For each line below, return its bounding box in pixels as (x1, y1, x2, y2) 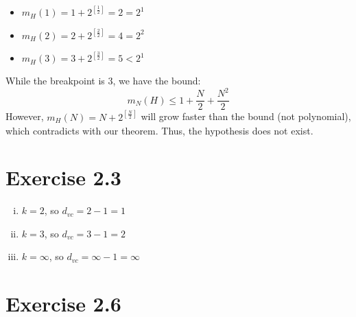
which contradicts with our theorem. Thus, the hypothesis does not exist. (5, 123, 313, 137)
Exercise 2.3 (5, 163, 121, 191)
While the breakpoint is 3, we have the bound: (5, 73, 201, 88)
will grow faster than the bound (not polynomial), (141, 109, 351, 124)
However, (5, 109, 44, 124)
